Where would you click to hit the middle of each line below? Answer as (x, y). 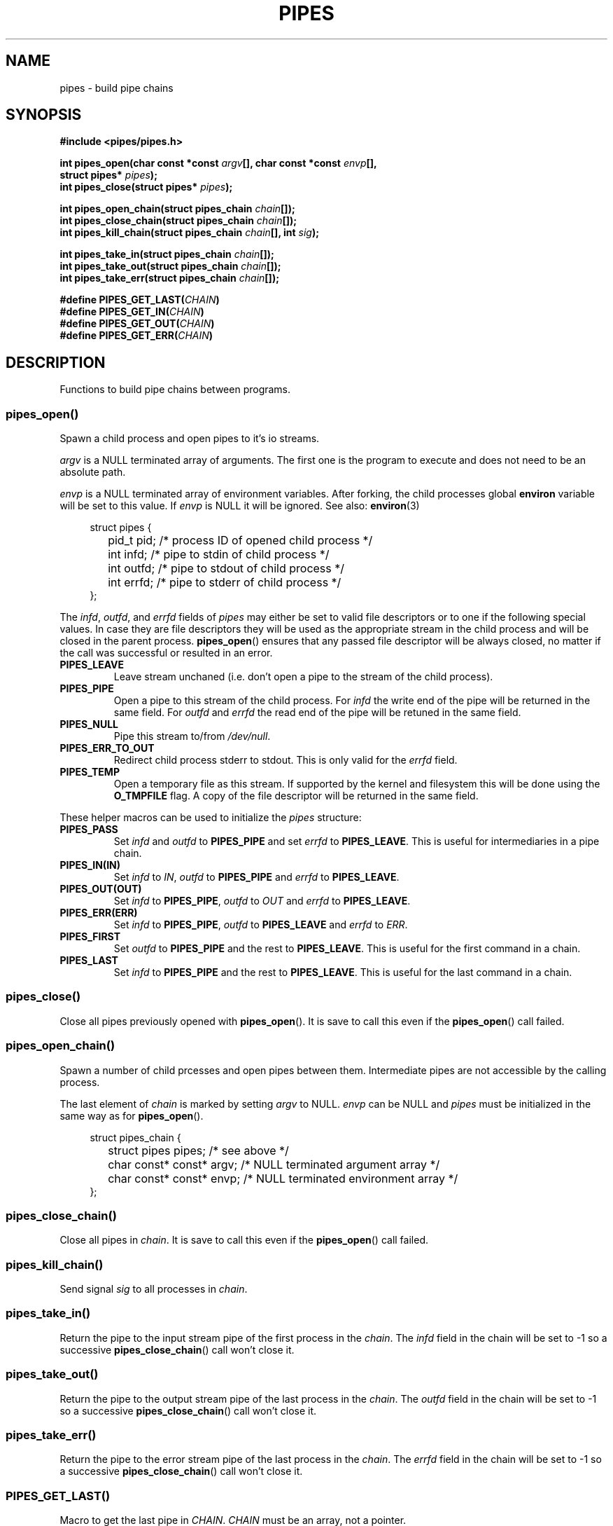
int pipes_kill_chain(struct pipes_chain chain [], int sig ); (189, 233)
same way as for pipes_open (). (132, 1115)
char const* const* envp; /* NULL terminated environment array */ (283, 1178)
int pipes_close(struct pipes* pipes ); (146, 187)
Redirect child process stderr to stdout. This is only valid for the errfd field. (286, 760)
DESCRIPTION (56, 362)
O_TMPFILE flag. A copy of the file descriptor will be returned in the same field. (296, 796)
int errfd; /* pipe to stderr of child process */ (225, 583)
